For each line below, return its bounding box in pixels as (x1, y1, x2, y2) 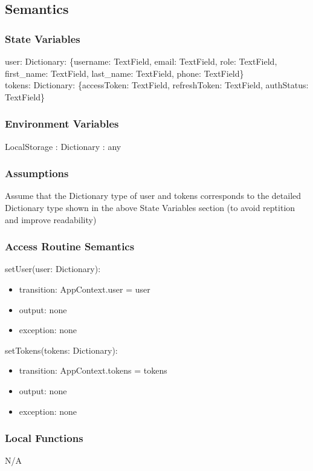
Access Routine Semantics (5, 239, 135, 254)
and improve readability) (5, 213, 97, 226)
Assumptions (5, 166, 69, 181)
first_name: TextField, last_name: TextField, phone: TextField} (5, 67, 244, 79)
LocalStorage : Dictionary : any (5, 140, 121, 152)
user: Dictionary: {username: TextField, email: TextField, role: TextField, (5, 55, 277, 67)
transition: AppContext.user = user (19, 283, 150, 295)
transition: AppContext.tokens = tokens (19, 364, 167, 377)
